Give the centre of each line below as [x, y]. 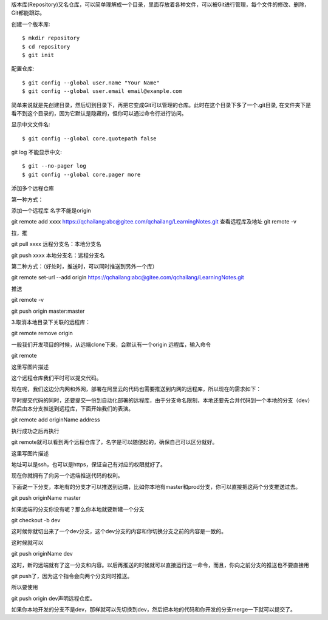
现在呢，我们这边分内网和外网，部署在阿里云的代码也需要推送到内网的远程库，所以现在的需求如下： [136, 389]
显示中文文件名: [31, 124]
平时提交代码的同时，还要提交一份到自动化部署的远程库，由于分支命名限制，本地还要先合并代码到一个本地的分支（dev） [162, 400]
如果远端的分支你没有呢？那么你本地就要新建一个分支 [78, 509]
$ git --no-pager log [54, 166]
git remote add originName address [56, 420]
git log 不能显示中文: [36, 152]
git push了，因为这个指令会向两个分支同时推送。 [72, 576]
